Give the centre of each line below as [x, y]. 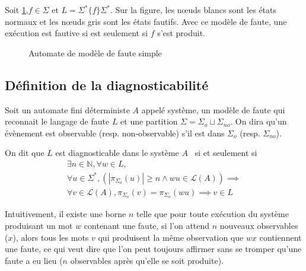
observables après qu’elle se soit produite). [147, 260]
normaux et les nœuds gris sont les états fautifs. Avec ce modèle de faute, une [146, 21]
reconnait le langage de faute [57, 121]
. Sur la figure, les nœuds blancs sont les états [193, 9]
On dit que [25, 153]
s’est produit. [181, 33]
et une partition [149, 121]
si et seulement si [226, 153]
